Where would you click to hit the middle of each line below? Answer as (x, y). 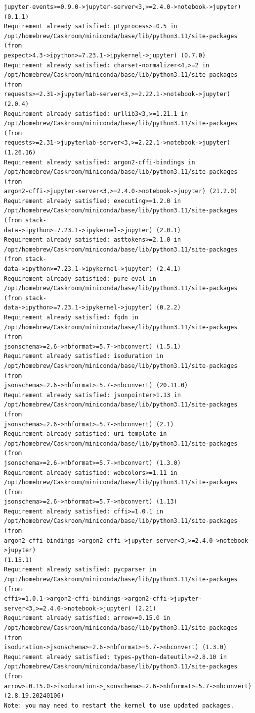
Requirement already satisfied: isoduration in (84, 356)
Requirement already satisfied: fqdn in (71, 317)
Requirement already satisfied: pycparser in (80, 570)
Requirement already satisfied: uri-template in (85, 434)
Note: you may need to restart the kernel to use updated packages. (119, 705)
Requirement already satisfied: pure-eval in (80, 279)
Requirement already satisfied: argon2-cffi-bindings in (100, 162)
